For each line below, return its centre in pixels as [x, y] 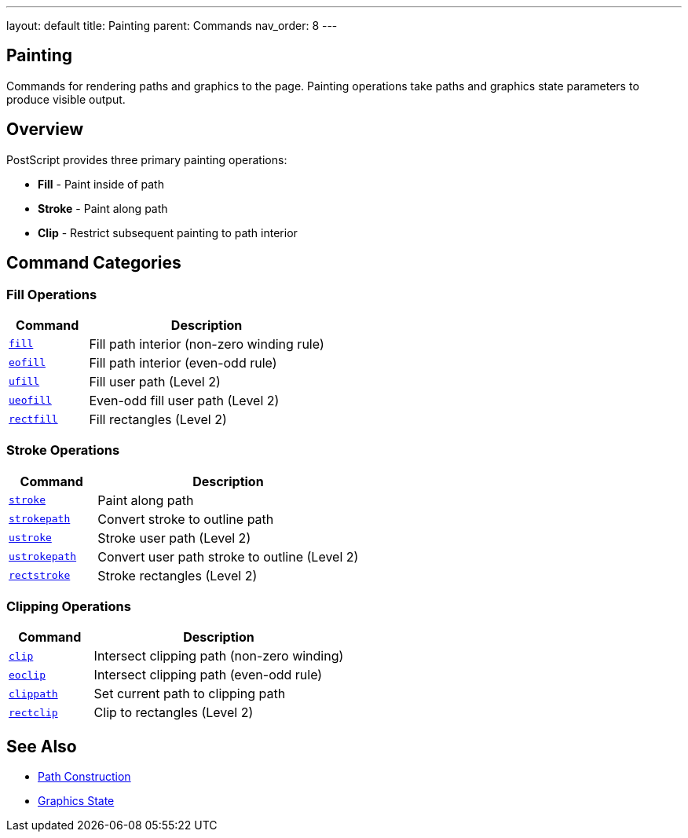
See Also [42, 746]
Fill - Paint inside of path [101, 184]
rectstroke [40, 576]
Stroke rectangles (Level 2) [177, 575]
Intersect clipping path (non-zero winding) [219, 656]
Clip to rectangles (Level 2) [174, 713]
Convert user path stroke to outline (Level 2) [228, 556]
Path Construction [84, 777]
